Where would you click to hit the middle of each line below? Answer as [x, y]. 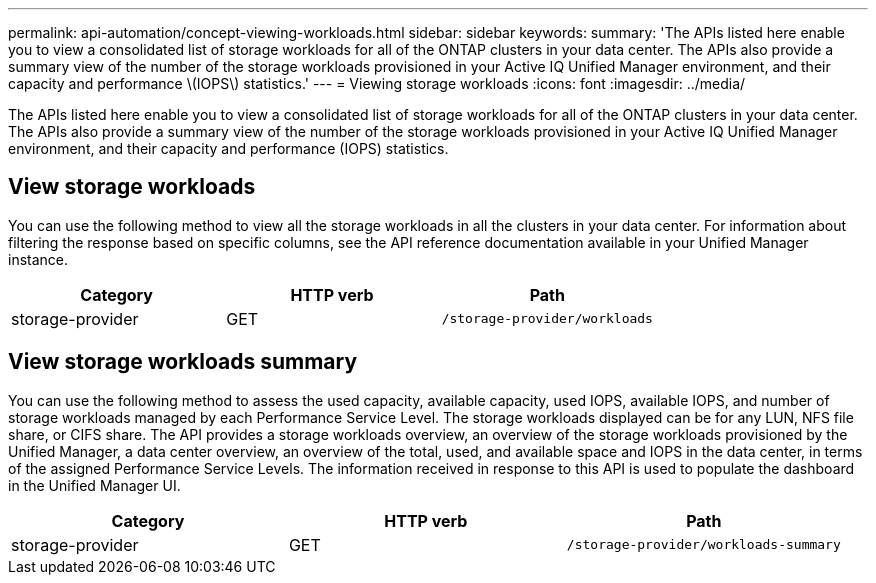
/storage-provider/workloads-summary [703, 545]
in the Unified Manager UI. [94, 485]
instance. [38, 259]
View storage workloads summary [183, 362]
